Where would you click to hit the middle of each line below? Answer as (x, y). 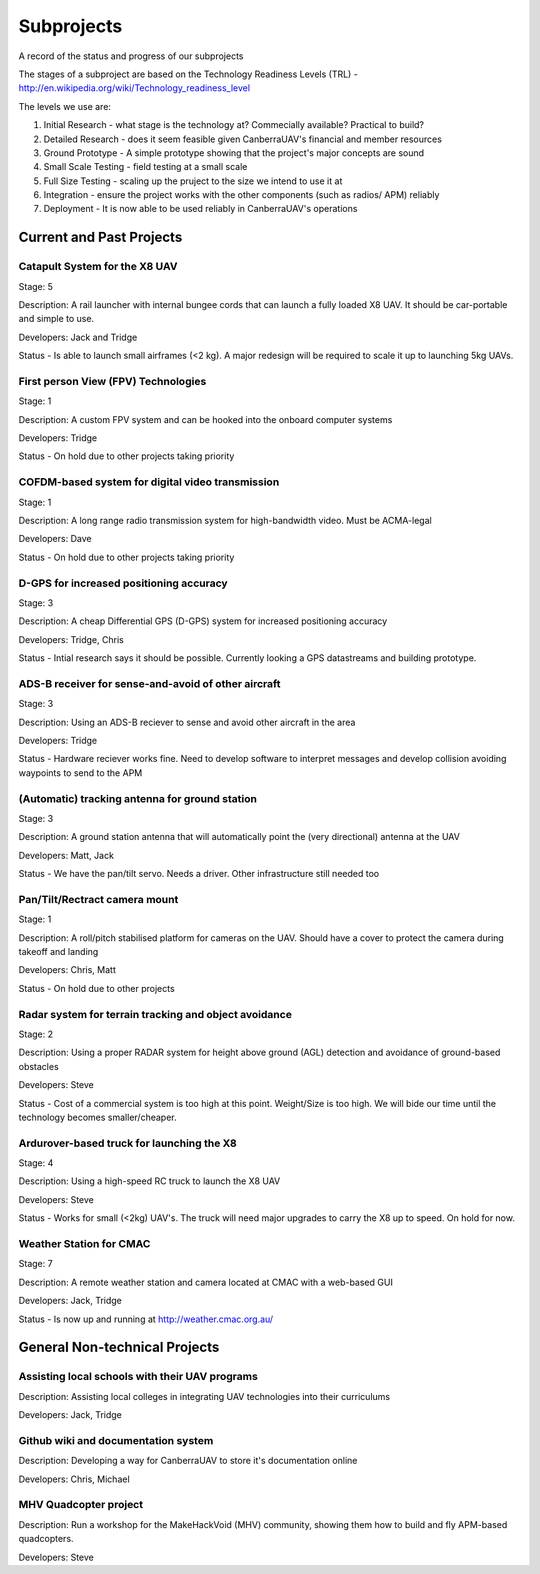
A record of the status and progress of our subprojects (131, 56)
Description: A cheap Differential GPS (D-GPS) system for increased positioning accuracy (203, 621)
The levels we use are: (65, 106)
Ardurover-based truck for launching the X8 (127, 1143)
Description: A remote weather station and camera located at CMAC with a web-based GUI (206, 1282)
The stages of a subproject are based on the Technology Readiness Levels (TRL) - (188, 74)
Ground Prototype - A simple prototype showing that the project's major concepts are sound (234, 152)
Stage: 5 (36, 286)
